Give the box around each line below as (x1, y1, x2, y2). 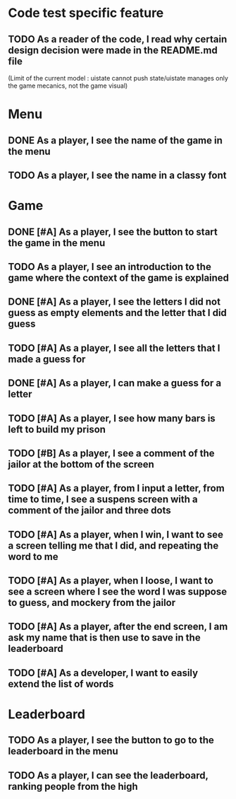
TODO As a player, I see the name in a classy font (8, 169, 227, 181)
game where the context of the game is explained (8, 272, 230, 284)
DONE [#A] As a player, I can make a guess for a (8, 377, 221, 390)
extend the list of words (8, 677, 114, 690)
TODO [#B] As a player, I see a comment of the (8, 447, 215, 459)
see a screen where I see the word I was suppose (8, 585, 228, 598)
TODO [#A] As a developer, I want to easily (8, 667, 199, 679)
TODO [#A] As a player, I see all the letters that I (8, 342, 221, 354)
